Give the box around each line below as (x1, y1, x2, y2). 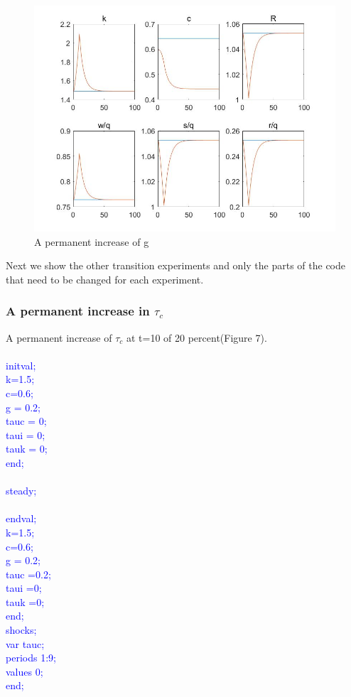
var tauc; (6, 636, 45, 651)
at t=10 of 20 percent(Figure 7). (126, 330, 267, 345)
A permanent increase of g (34, 234, 149, 249)
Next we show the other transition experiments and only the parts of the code (6, 258, 346, 273)
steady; (6, 483, 37, 498)
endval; (6, 511, 37, 526)
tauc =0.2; (6, 566, 51, 581)
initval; (6, 357, 36, 372)
